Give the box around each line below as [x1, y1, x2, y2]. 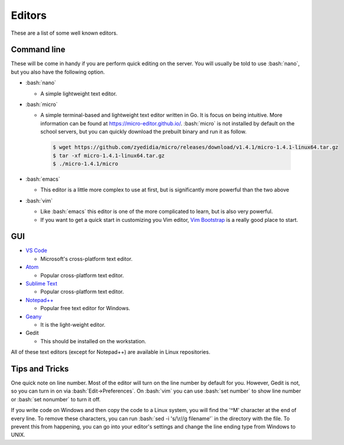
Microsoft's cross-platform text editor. [40, 255, 133, 262]
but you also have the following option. [11, 68, 105, 75]
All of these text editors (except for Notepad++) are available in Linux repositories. [11, 348, 210, 356]
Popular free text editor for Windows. [40, 305, 131, 312]
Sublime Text [25, 280, 58, 287]
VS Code [25, 247, 47, 254]
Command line [11, 45, 66, 55]
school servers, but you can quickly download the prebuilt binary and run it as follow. [40, 128, 247, 135]
